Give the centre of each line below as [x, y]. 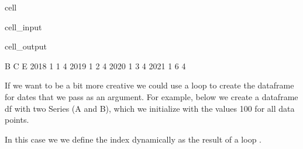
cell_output [26, 46]
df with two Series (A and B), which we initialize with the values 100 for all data [150, 108]
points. [17, 120]
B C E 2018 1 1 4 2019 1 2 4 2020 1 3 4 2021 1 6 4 [95, 65]
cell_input [23, 26]
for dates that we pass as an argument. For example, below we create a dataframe [151, 96]
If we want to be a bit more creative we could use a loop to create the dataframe [149, 85]
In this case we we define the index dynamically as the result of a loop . [133, 139]
